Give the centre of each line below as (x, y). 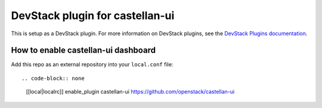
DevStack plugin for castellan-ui (93, 16)
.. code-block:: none (53, 78)
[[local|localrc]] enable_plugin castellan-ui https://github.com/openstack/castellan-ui (130, 92)
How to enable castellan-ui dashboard (83, 50)
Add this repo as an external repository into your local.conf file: (92, 64)
